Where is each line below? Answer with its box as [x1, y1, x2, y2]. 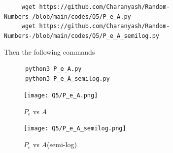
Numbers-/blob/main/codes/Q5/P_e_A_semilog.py [4, 32, 159, 39]
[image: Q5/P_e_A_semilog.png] [24, 125, 126, 132]
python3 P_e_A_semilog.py [25, 75, 110, 82]
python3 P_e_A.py [25, 65, 82, 72]
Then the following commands [4, 47, 95, 57]
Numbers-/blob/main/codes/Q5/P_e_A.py [4, 13, 131, 20]
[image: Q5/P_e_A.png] [24, 92, 98, 99]
